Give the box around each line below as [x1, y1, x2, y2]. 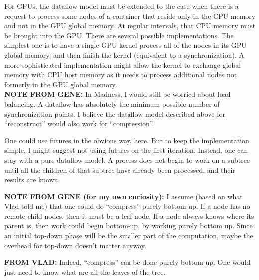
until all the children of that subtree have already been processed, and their [4, 164, 235, 175]
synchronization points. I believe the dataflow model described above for [4, 108, 225, 119]
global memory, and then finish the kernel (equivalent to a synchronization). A [4, 49, 244, 60]
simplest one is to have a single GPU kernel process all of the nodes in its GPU [4, 40, 247, 50]
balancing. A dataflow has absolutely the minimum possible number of [4, 98, 220, 109]
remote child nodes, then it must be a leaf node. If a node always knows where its [4, 210, 254, 221]
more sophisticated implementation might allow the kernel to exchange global [4, 59, 241, 70]
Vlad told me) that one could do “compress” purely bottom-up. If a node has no [4, 201, 250, 211]
